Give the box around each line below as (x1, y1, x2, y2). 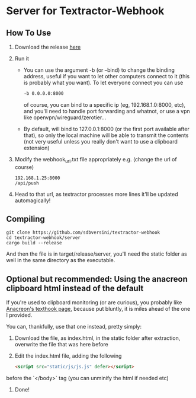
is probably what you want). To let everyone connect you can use (23, 79, 184, 86)
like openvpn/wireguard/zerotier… (23, 114, 107, 121)
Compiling (6, 214, 46, 224)
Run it (14, 55, 30, 62)
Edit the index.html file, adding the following (14, 352, 122, 359)
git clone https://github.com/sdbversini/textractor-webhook (6, 230, 160, 235)
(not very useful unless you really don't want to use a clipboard (23, 138, 178, 145)
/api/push (14, 180, 40, 186)
